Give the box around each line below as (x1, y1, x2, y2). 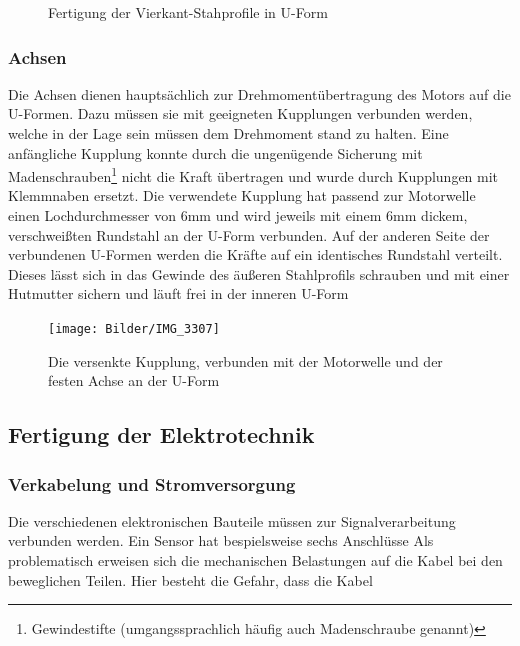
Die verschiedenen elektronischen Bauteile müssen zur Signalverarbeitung (8, 510, 456, 531)
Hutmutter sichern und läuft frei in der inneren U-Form (8, 283, 349, 304)
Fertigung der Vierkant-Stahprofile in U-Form (48, 2, 328, 22)
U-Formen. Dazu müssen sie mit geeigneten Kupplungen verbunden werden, (8, 103, 473, 124)
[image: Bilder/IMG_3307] (48, 322, 220, 336)
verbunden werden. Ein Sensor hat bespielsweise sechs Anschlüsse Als (8, 530, 434, 551)
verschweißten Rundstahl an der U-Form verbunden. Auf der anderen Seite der (8, 224, 490, 245)
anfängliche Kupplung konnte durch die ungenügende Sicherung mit (8, 142, 423, 163)
